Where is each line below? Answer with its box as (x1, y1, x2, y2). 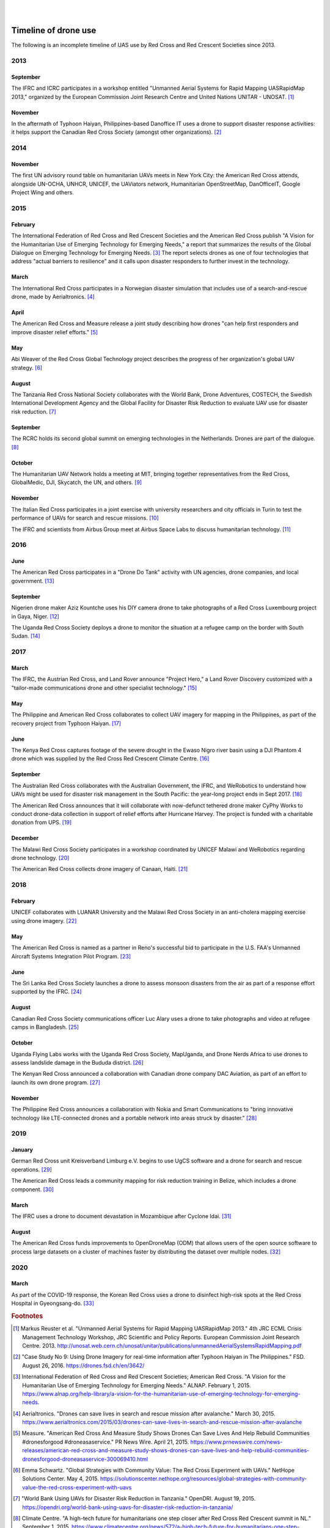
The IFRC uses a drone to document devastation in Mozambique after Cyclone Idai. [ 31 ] (11, 1213, 232, 1220)
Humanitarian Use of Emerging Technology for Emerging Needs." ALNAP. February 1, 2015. (22, 1381, 251, 1389)
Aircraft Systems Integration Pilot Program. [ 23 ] (11, 952, 131, 960)
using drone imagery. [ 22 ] (11, 917, 77, 924)
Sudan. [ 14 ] (11, 633, 40, 640)
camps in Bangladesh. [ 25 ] (11, 1024, 79, 1031)
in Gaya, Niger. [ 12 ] (11, 612, 59, 620)
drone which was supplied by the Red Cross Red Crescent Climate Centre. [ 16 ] (11, 755, 210, 762)
